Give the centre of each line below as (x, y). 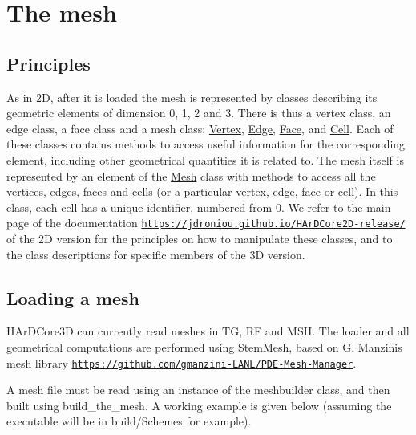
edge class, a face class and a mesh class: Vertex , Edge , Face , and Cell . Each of (200, 128)
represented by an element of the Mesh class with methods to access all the (191, 175)
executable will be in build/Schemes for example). (129, 421)
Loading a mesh (73, 297)
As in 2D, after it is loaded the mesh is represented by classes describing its (192, 97)
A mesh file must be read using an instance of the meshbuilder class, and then (198, 390)
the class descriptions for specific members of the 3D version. (156, 254)
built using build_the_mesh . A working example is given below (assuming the (199, 405)
